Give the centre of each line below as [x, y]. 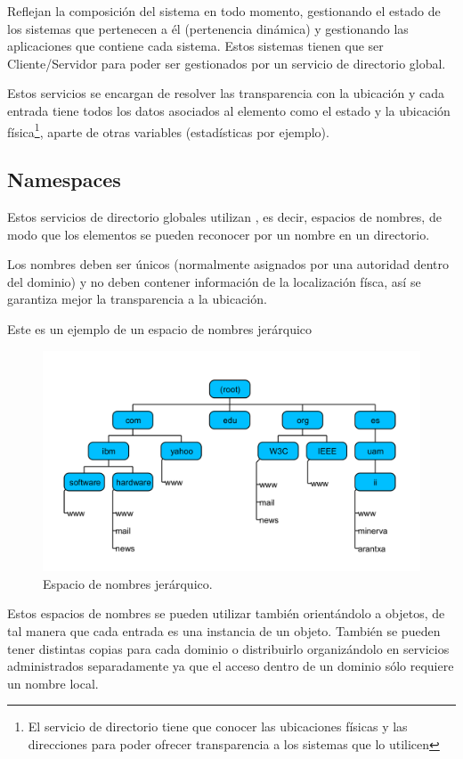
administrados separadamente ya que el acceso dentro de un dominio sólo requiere [231, 666]
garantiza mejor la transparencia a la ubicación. [137, 299]
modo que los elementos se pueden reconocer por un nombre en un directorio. [219, 234]
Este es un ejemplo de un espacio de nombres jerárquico [160, 328]
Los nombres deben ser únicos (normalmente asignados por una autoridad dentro [228, 264]
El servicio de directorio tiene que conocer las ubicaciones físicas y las [218, 726]
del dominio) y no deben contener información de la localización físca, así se [214, 281]
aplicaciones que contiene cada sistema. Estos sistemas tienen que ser [195, 46]
